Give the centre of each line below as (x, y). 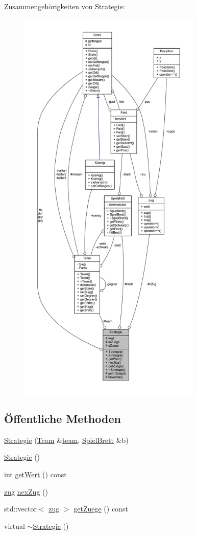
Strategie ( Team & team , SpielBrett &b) (66, 440)
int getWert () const (35, 474)
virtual (15, 526)
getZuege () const (101, 509)
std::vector (20, 509)
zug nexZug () (26, 491)
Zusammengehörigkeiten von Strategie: (65, 6)
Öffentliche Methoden (63, 418)
